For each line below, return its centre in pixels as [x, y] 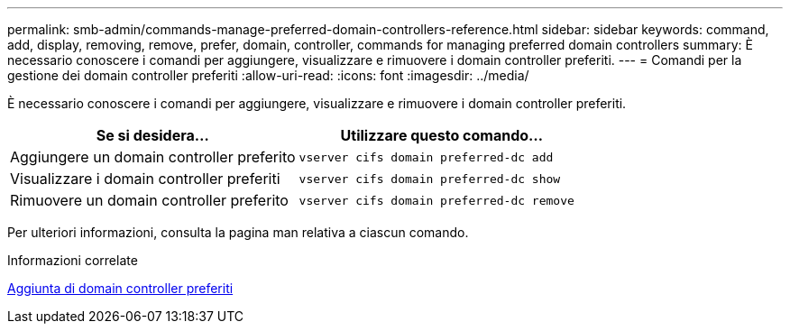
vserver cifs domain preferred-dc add [426, 157]
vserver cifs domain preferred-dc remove [436, 200]
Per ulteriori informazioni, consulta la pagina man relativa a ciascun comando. [238, 232]
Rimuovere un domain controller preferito [149, 200]
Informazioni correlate [73, 260]
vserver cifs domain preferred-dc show [430, 179]
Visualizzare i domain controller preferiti [145, 179]
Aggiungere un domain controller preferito [153, 157]
